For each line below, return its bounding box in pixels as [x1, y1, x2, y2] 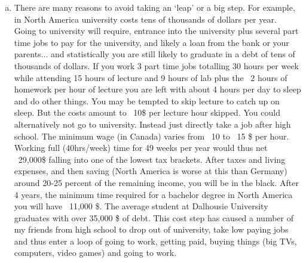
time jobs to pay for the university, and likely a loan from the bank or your [14, 36, 289, 48]
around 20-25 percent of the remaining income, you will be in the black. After [14, 176, 299, 188]
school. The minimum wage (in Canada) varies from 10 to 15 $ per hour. [14, 129, 289, 142]
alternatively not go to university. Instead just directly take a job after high [14, 117, 291, 130]
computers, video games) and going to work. [14, 246, 177, 259]
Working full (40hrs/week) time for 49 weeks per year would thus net [14, 141, 268, 154]
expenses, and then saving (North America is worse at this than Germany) [14, 165, 287, 177]
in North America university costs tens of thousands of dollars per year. [14, 13, 277, 25]
